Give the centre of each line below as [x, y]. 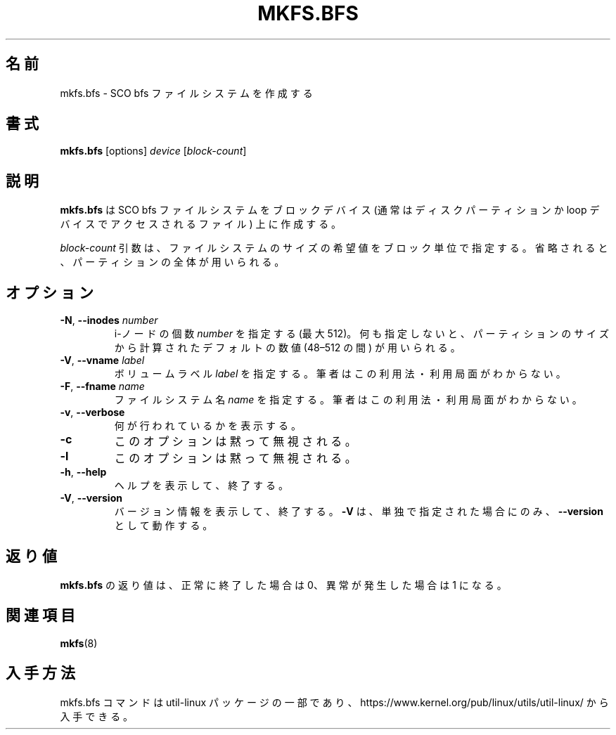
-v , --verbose [92, 412]
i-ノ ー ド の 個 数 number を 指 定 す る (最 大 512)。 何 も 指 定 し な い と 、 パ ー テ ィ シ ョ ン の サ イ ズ [362, 334]
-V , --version [91, 498]
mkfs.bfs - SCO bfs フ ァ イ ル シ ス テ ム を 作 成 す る [186, 93]
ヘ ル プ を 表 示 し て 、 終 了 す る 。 [201, 486]
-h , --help [83, 472]
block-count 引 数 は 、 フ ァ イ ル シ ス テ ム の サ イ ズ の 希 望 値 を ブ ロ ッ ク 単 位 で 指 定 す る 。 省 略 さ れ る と [334, 248]
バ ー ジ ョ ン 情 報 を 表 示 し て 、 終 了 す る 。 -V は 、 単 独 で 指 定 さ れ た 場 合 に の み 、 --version [359, 512]
